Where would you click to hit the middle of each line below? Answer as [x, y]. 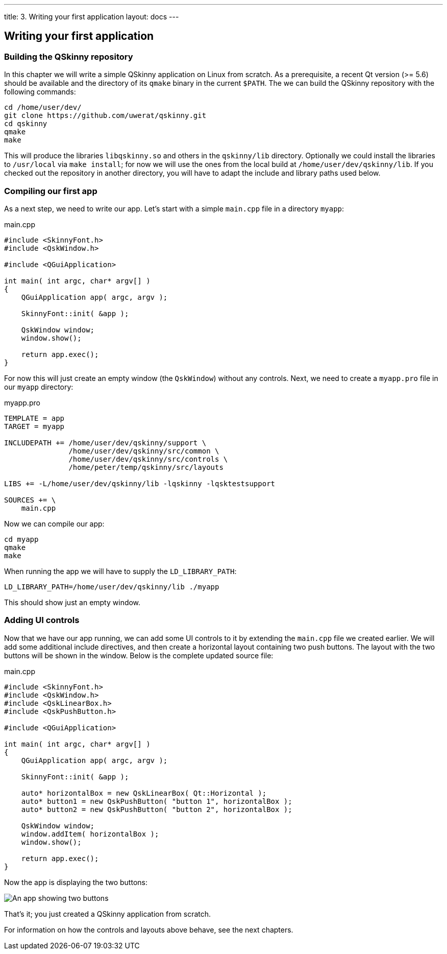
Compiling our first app [51, 191]
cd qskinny [26, 124]
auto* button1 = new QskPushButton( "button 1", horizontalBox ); [157, 801]
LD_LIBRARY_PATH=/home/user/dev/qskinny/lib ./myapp [112, 587]
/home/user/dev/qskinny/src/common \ [144, 451]
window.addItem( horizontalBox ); [90, 834]
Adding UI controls [42, 620]
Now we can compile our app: [54, 523]
